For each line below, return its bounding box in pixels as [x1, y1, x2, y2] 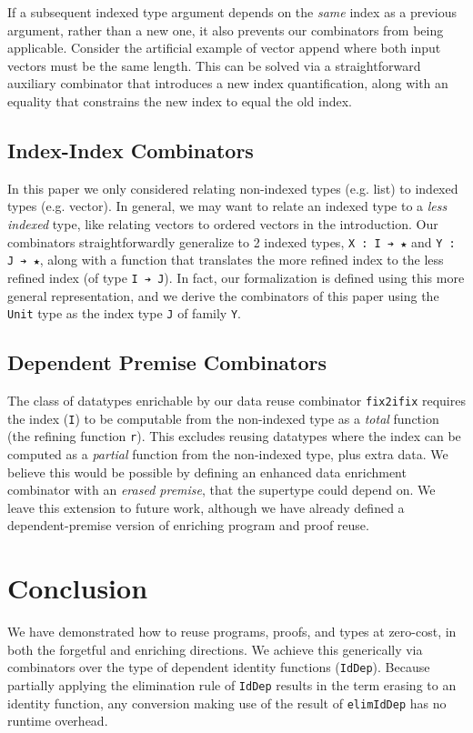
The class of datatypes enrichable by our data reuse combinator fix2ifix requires [7, 390, 466, 409]
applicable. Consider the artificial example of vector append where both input [7, 38, 441, 57]
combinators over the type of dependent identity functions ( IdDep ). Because [7, 658, 430, 677]
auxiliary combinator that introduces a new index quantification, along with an [7, 74, 448, 93]
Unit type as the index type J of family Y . [7, 304, 241, 323]
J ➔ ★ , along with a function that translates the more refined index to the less [7, 250, 444, 269]
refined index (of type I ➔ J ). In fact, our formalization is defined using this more [7, 267, 465, 286]
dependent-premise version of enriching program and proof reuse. [7, 516, 369, 535]
